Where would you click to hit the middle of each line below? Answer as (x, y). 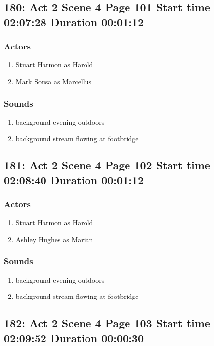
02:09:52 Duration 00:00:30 (74, 337)
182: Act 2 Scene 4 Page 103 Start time (107, 323)
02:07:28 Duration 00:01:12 (74, 22)
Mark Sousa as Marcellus (53, 81)
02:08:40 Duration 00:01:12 (74, 179)
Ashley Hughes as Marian (54, 239)
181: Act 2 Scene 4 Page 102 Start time (107, 165)
